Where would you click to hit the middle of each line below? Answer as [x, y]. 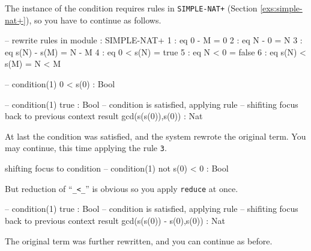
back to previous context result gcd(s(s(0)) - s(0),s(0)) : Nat [115, 220]
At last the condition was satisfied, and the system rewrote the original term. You [155, 136]
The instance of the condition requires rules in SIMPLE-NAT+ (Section [131, 8]
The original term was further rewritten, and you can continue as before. [139, 240]
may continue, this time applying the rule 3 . [86, 148]
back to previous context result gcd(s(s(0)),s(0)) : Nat [104, 116]
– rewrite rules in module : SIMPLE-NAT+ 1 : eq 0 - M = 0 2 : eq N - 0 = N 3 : [154, 40]
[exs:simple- [281, 8]
